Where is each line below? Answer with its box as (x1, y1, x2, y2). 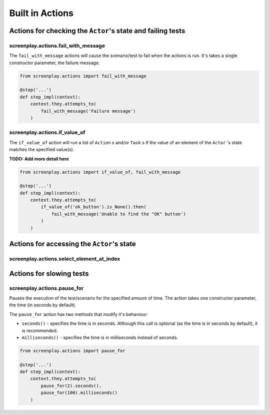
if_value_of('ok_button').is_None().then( (40, 204, 147, 210)
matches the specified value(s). (9, 147, 74, 153)
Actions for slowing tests (9, 269, 89, 278)
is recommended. (21, 327, 58, 333)
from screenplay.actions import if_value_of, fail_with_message (19, 169, 181, 175)
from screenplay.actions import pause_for (19, 348, 125, 353)
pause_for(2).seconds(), (40, 383, 102, 388)
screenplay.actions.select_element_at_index (9, 255, 120, 262)
